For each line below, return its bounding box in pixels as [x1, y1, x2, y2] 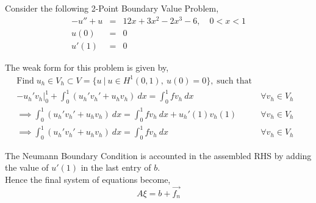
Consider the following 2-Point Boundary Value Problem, [5, 2, 219, 14]
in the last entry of [81, 161, 151, 174]
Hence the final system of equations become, [5, 173, 171, 186]
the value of [5, 161, 49, 174]
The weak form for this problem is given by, [5, 60, 169, 73]
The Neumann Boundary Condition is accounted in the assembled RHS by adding [5, 149, 312, 162]
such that [217, 76, 252, 85]
